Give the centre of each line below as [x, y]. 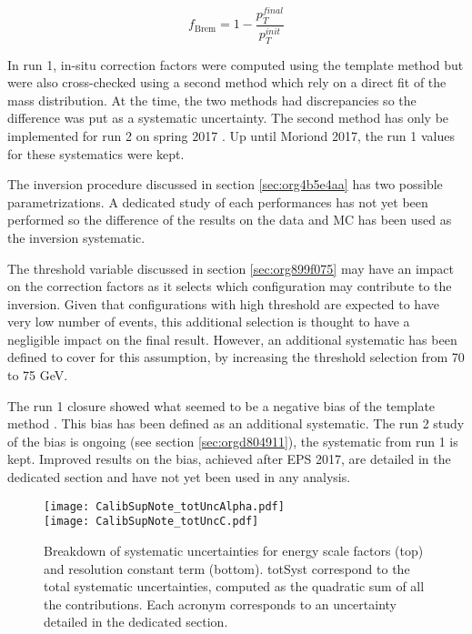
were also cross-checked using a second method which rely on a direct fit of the [227, 82]
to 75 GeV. [38, 375]
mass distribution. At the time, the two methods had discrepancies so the [212, 100]
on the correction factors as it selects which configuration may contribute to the [230, 286]
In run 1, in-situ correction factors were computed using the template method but [236, 64]
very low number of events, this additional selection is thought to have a [209, 322]
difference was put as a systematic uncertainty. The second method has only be [228, 118]
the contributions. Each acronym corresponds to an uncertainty [220, 604]
